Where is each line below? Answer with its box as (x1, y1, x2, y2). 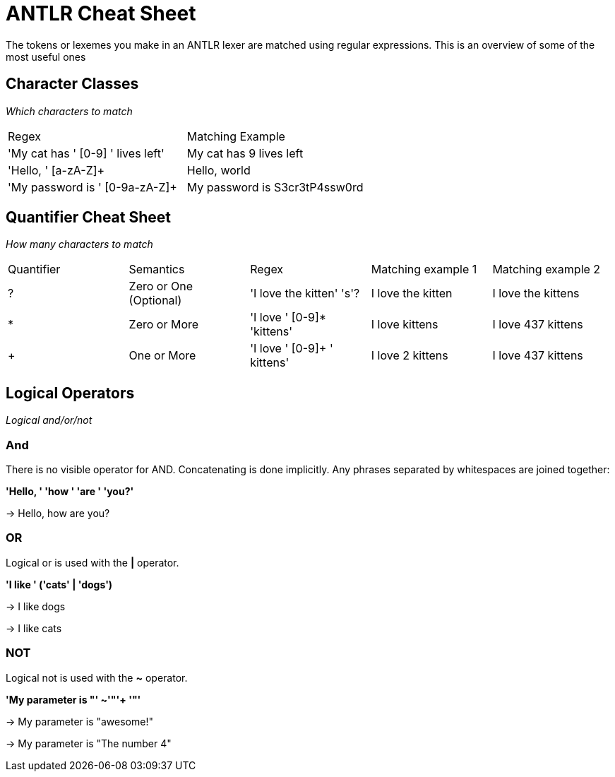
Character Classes (6, 75, 139, 93)
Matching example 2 (492, 262, 601, 277)
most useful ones (6, 50, 86, 63)
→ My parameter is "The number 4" (6, 737, 172, 749)
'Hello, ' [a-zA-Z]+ (8, 162, 105, 177)
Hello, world (186, 162, 251, 177)
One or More (129, 348, 196, 363)
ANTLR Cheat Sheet (6, 1, 196, 25)
